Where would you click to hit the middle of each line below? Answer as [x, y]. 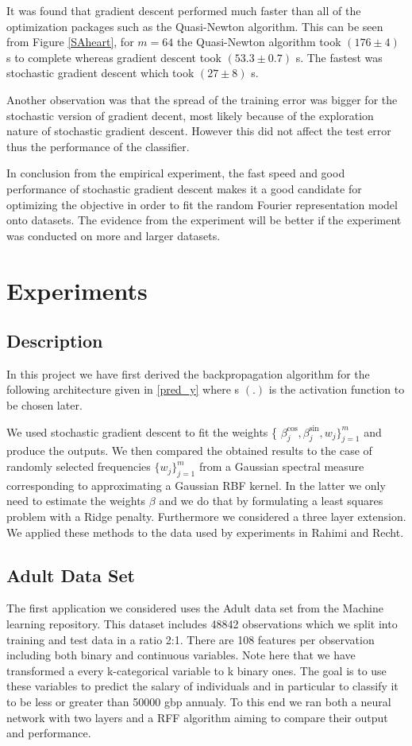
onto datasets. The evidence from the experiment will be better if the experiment [204, 220]
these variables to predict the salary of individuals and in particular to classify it [202, 686]
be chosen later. [44, 405]
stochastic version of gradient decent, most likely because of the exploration [190, 115]
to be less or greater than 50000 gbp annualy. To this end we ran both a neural [199, 701]
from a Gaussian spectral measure [281, 466]
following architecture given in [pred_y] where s [123, 389]
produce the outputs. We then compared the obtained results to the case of [189, 451]
